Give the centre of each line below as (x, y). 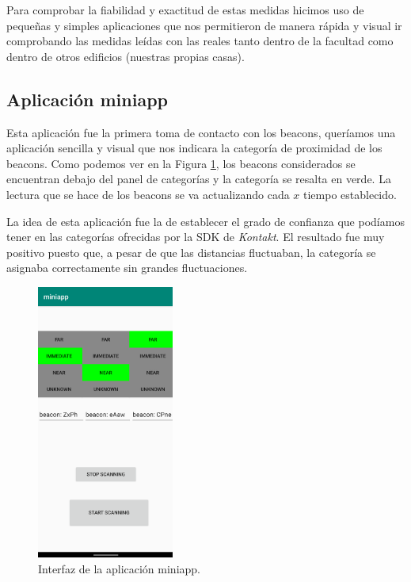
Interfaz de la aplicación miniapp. (120, 568)
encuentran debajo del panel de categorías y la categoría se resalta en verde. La (199, 179)
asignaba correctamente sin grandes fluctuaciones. (127, 268)
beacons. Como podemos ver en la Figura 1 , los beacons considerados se (181, 163)
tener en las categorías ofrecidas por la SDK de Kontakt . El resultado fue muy (196, 237)
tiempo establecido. (350, 194)
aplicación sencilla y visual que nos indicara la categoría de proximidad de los (194, 148)
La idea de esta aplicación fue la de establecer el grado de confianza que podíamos (205, 221)
